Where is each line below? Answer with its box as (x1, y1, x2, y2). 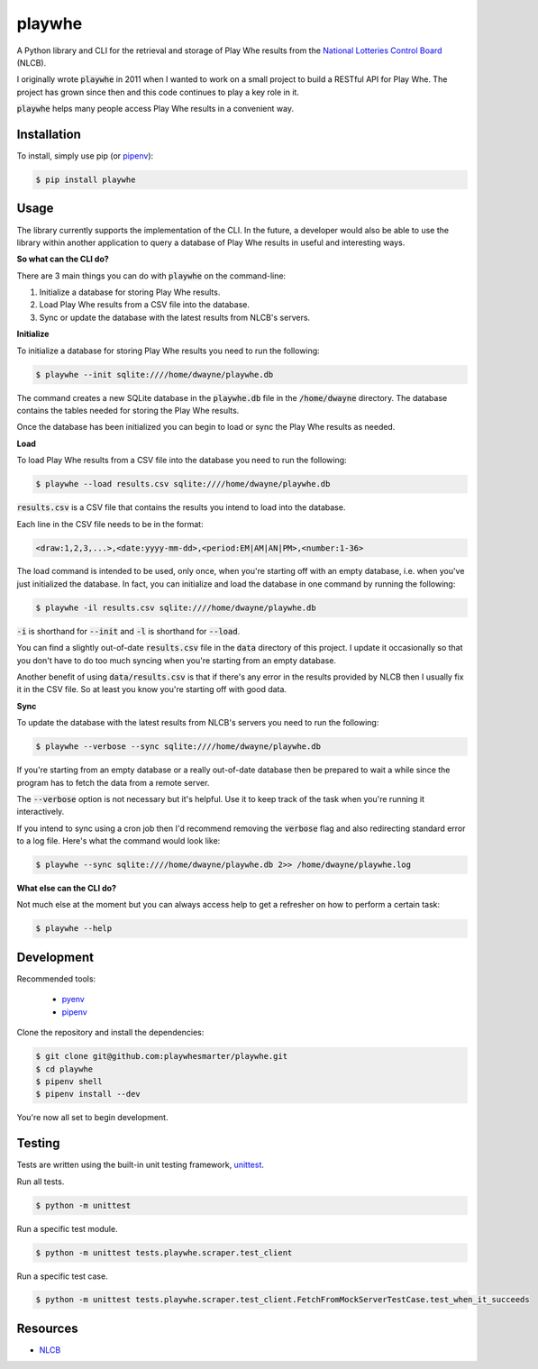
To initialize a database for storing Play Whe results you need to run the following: (16, 345, 320, 356)
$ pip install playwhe (35, 175, 136, 185)
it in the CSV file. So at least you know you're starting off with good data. (16, 684, 287, 695)
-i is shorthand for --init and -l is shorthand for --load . (16, 625, 241, 636)
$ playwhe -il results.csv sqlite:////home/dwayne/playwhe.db (35, 602, 316, 613)
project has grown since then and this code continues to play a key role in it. (16, 87, 299, 97)
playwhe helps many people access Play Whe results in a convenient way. (16, 104, 295, 114)
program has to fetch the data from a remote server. (16, 777, 210, 788)
